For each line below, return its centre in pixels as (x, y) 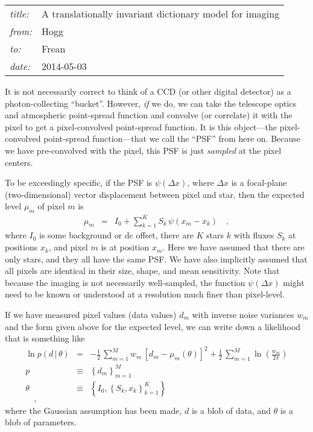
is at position (125, 247)
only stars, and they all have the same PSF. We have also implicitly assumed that (156, 259)
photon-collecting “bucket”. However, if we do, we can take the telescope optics (151, 103)
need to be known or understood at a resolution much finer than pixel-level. (145, 294)
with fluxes (254, 235)
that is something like (45, 338)
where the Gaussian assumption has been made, (93, 410)
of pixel (51, 206)
